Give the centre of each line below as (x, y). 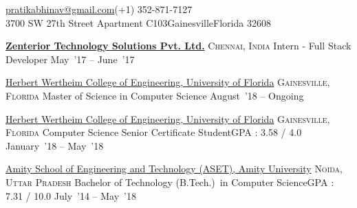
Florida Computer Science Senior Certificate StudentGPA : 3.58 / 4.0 (154, 132)
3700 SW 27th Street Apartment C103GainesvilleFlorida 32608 (138, 22)
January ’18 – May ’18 (55, 145)
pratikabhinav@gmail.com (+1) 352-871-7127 (99, 9)
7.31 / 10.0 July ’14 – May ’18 (71, 195)
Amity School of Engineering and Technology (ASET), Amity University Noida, (174, 169)
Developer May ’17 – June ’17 (70, 59)
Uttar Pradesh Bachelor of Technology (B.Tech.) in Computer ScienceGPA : (170, 182)
